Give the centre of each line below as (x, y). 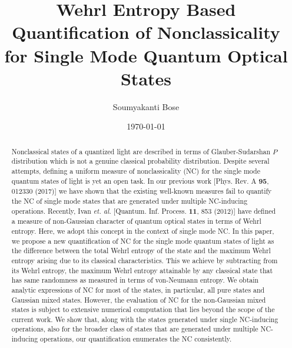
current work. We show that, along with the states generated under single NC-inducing (145, 319)
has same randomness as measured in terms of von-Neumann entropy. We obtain (135, 280)
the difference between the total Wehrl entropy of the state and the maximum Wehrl (141, 251)
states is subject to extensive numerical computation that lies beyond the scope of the (143, 309)
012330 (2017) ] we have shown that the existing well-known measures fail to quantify (142, 191)
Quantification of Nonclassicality (146, 32)
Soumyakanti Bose (146, 106)
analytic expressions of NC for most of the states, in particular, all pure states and (138, 289)
